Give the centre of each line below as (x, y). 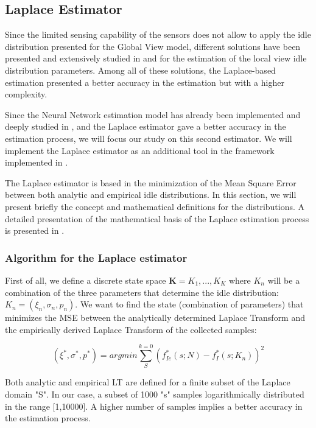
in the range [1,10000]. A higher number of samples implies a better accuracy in (154, 406)
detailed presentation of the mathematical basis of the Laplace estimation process (157, 218)
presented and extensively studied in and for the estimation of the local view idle (156, 58)
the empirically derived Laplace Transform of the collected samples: (131, 329)
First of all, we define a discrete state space (86, 280)
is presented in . (35, 230)
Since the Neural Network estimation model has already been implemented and (153, 114)
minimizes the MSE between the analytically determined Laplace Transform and (155, 317)
